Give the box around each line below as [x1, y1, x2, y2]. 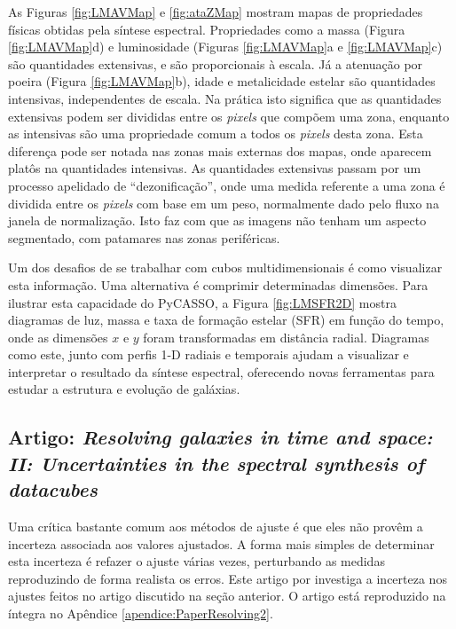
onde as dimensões [8, 327, 108, 346]
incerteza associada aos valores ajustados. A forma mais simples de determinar [8, 534, 435, 553]
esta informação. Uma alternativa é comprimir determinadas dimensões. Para [8, 275, 428, 294]
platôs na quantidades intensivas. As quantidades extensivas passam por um [8, 159, 421, 177]
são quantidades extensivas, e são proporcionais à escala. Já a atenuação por [8, 54, 423, 73]
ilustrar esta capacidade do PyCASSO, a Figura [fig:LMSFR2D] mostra [8, 293, 397, 311]
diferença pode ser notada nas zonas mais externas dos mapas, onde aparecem [8, 141, 432, 160]
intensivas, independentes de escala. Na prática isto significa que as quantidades [8, 89, 442, 107]
